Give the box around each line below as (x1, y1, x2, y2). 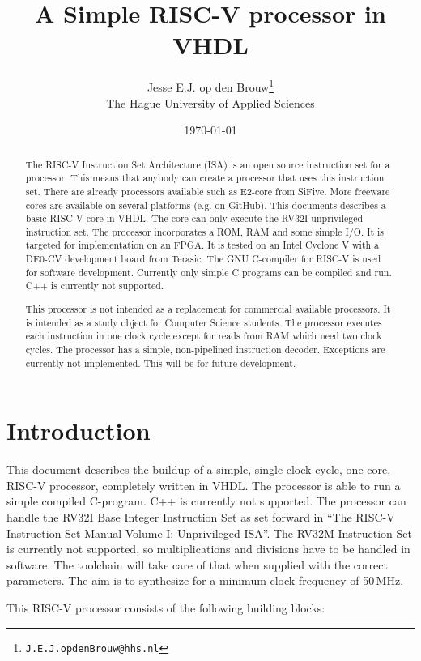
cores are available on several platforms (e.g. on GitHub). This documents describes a (25, 198, 386, 211)
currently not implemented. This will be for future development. (25, 356, 296, 369)
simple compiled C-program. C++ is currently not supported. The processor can (6, 493, 406, 510)
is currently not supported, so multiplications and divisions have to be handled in (6, 540, 410, 557)
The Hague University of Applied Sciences (106, 94, 315, 111)
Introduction (6, 414, 151, 447)
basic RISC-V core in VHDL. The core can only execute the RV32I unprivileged (25, 211, 364, 225)
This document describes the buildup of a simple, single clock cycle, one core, (6, 461, 391, 478)
